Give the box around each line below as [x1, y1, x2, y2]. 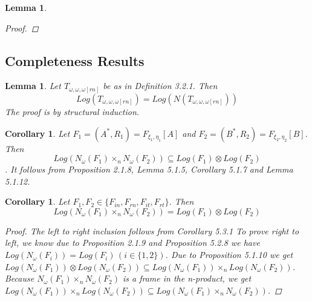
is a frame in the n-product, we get [123, 272, 252, 285]
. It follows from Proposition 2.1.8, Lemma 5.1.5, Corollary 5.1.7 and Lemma [5, 163, 293, 176]
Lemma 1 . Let [5, 79, 61, 92]
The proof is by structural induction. [5, 105, 140, 117]
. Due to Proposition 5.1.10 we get [165, 248, 293, 261]
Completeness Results [5, 51, 145, 70]
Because [5, 272, 34, 285]
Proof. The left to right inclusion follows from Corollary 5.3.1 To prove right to [5, 224, 299, 237]
